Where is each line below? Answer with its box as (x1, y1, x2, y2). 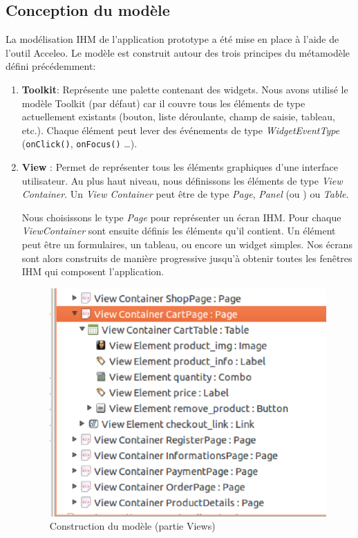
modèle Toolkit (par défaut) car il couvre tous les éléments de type (21, 95, 305, 110)
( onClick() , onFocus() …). (21, 136, 138, 151)
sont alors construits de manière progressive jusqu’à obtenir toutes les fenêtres (21, 250, 352, 265)
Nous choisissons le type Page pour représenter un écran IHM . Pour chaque (21, 210, 341, 224)
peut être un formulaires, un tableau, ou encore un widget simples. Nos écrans (21, 236, 352, 251)
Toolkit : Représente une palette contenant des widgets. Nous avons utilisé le (21, 82, 348, 96)
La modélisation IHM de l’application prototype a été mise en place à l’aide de (6, 32, 339, 46)
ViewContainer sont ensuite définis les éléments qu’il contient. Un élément (21, 223, 336, 238)
